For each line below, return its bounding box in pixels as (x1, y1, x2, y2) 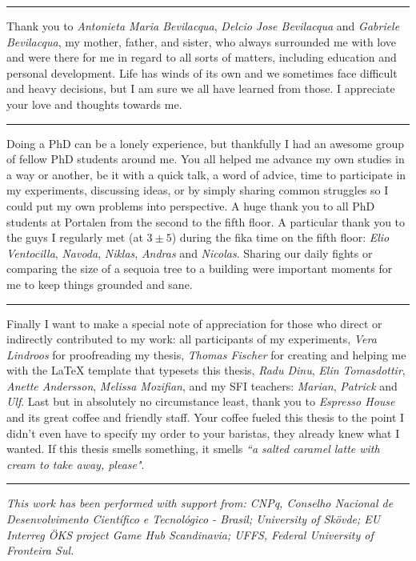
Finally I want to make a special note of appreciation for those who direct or (6, 315, 382, 331)
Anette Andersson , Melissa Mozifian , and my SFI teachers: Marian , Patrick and (6, 377, 398, 394)
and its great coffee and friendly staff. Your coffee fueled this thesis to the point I (6, 409, 405, 426)
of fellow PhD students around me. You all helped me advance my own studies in (6, 150, 405, 167)
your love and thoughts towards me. (6, 95, 182, 112)
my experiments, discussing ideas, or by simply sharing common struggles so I (6, 182, 389, 198)
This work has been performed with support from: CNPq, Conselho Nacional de (6, 495, 394, 511)
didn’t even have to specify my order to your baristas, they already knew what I (6, 424, 400, 441)
